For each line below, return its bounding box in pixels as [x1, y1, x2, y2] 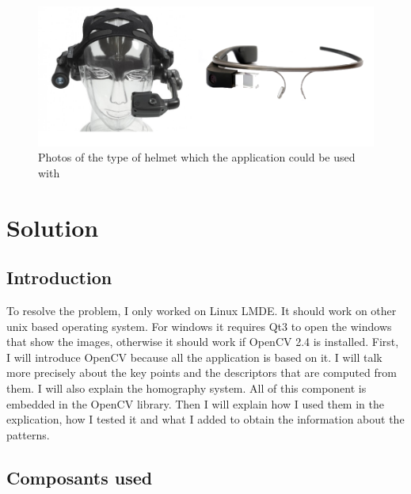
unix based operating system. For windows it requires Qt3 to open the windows [6, 317, 392, 334]
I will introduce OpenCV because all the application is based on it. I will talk [6, 348, 382, 365]
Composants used [6, 465, 153, 489]
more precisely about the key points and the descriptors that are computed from [6, 364, 397, 381]
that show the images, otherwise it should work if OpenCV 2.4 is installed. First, [6, 333, 399, 350]
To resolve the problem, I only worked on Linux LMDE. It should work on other [6, 302, 397, 318]
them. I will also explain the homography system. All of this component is [6, 379, 367, 396]
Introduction [6, 265, 112, 290]
